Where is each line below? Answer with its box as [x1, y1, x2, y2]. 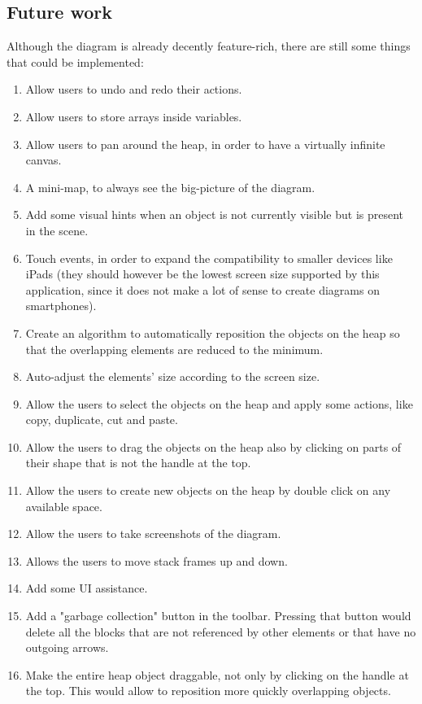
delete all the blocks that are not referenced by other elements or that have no [25, 623, 416, 640]
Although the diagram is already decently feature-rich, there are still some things [7, 37, 411, 55]
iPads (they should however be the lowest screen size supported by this [25, 265, 380, 282]
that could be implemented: [7, 53, 144, 70]
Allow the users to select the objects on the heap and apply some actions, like [25, 395, 413, 412]
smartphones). [25, 297, 97, 314]
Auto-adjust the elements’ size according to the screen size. [25, 368, 320, 385]
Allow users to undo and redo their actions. [25, 81, 242, 98]
